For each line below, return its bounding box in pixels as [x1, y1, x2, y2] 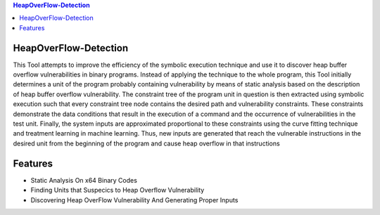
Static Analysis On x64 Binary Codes [30, 176, 137, 184]
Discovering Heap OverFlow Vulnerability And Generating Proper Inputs [30, 195, 239, 204]
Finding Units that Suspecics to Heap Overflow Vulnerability [30, 186, 205, 195]
